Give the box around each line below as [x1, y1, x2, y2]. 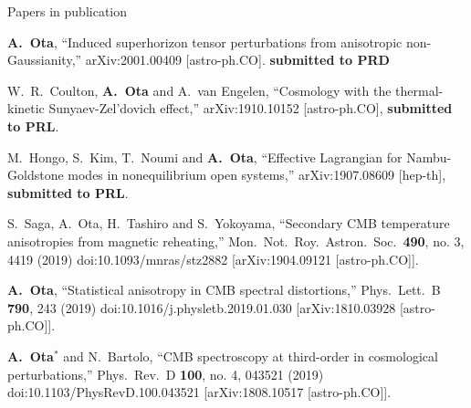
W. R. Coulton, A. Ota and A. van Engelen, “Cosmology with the [7, 80, 392, 99]
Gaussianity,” [7, 50, 82, 69]
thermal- [395, 80, 444, 99]
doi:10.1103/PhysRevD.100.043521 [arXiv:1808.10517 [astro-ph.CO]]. [7, 382, 392, 402]
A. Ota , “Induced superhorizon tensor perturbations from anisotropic [7, 32, 403, 51]
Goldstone [7, 165, 64, 184]
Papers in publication [7, 2, 128, 20]
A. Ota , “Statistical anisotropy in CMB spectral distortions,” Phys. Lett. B [7, 280, 441, 299]
